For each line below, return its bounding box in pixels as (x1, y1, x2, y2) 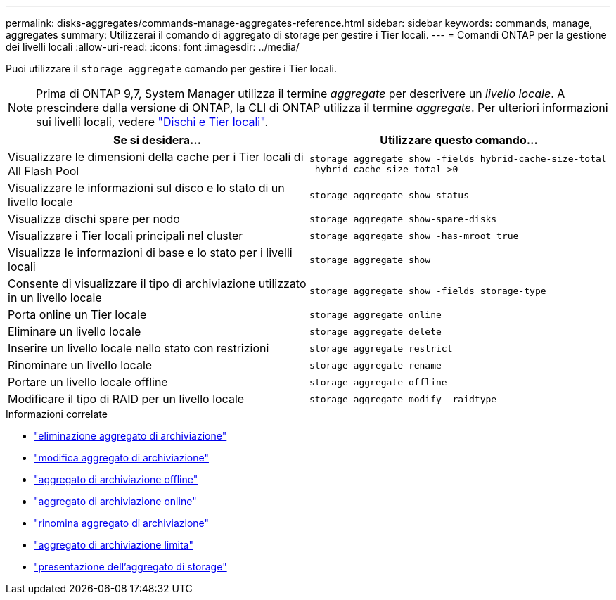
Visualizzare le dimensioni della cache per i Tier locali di (8, 150, 304, 164)
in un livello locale (8, 291, 102, 305)
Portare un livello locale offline (8, 375, 168, 389)
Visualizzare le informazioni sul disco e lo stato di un (8, 181, 285, 195)
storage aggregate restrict (309, 343, 453, 354)
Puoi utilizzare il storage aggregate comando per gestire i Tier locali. (6, 63, 337, 75)
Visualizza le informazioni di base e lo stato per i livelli (8, 245, 293, 260)
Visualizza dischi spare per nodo (8, 212, 180, 226)
